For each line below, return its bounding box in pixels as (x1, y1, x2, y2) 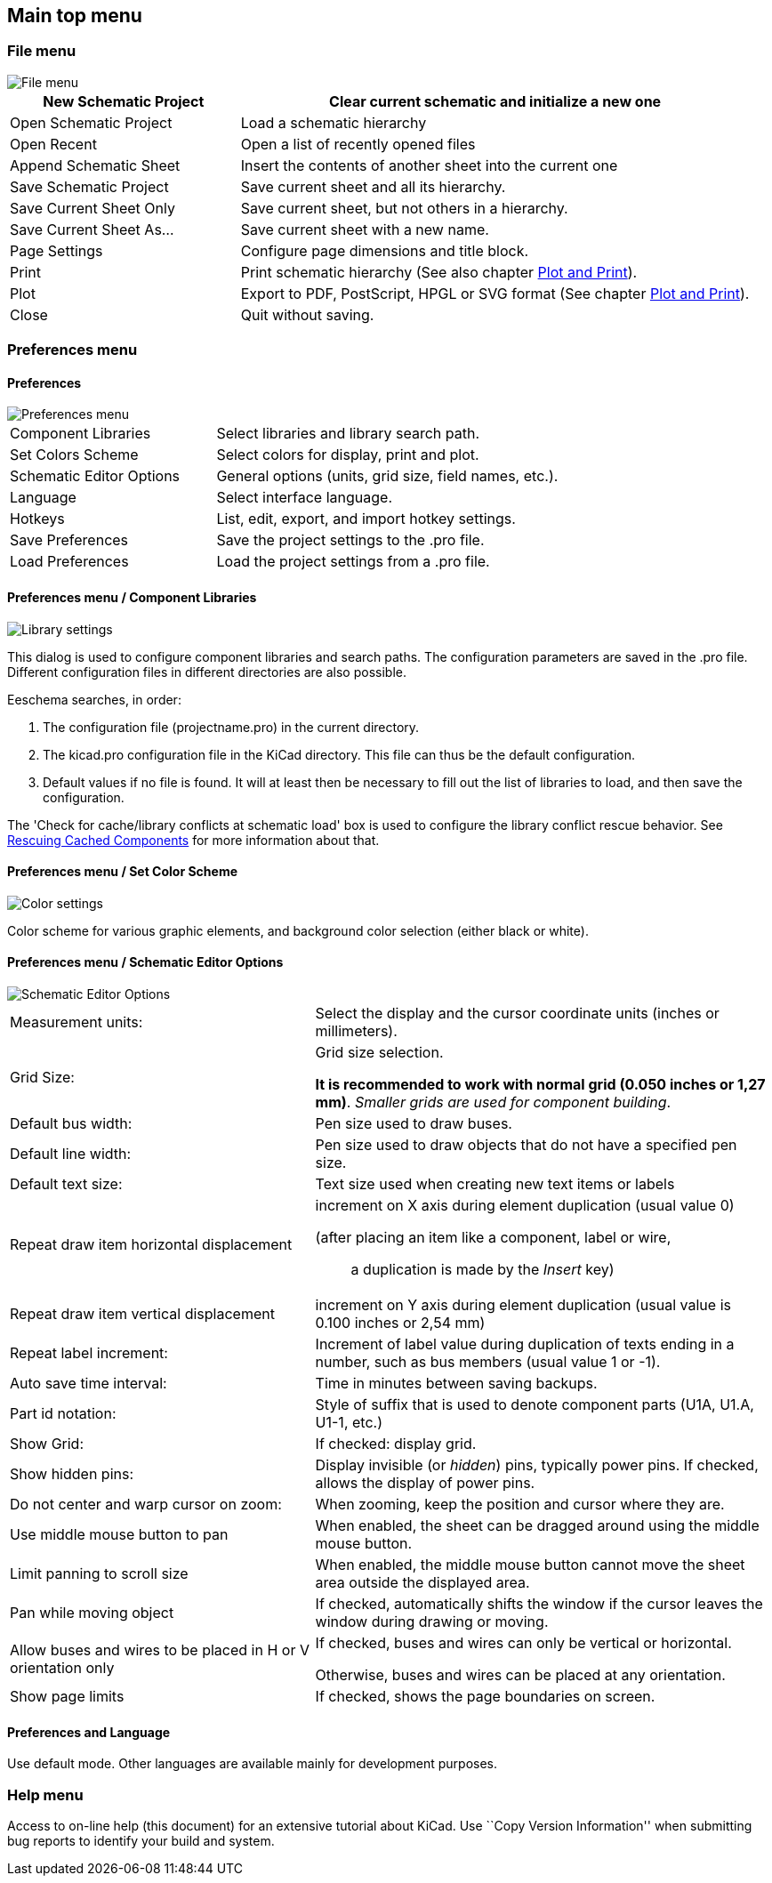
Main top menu (7, 4, 142, 27)
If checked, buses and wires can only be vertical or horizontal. (315, 1634, 732, 1653)
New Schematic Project (43, 92, 205, 110)
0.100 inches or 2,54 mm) (315, 1314, 486, 1332)
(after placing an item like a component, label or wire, (315, 1228, 671, 1247)
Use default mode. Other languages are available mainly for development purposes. (7, 1756, 497, 1772)
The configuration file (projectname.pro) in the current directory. (43, 719, 420, 735)
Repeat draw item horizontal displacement (10, 1235, 293, 1254)
